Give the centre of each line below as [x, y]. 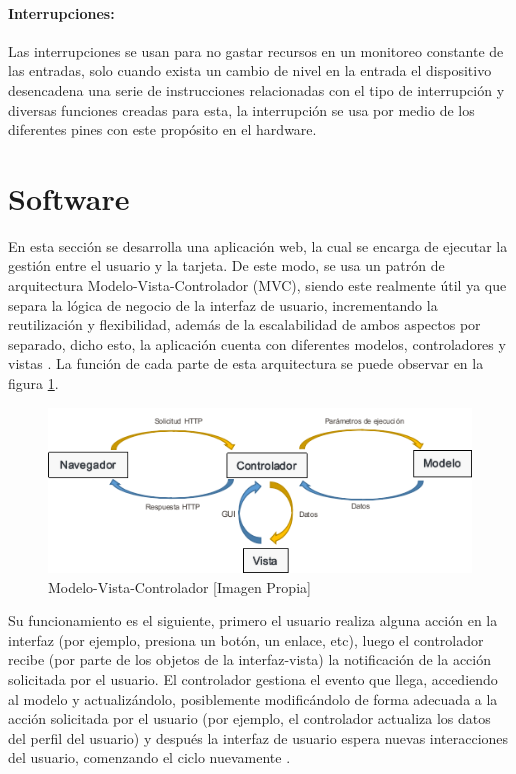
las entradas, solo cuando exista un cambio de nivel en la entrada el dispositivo [250, 70]
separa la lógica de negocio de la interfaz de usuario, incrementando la [223, 304]
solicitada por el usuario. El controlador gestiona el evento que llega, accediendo [253, 678]
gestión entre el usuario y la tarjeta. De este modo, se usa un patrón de [226, 265]
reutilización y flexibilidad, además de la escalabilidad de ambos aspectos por [244, 324]
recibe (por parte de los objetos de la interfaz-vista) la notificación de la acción [249, 659]
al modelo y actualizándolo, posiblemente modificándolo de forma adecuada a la [253, 698]
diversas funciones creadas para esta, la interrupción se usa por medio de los [241, 109]
